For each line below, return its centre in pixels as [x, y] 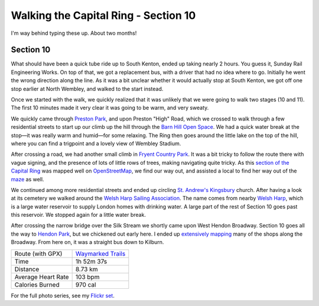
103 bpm [87, 276]
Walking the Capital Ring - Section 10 [103, 15]
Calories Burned [37, 285]
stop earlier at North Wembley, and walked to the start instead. [87, 89]
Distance [27, 269]
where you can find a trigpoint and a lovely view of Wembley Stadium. [96, 143]
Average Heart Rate [42, 276]
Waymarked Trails [100, 253]
